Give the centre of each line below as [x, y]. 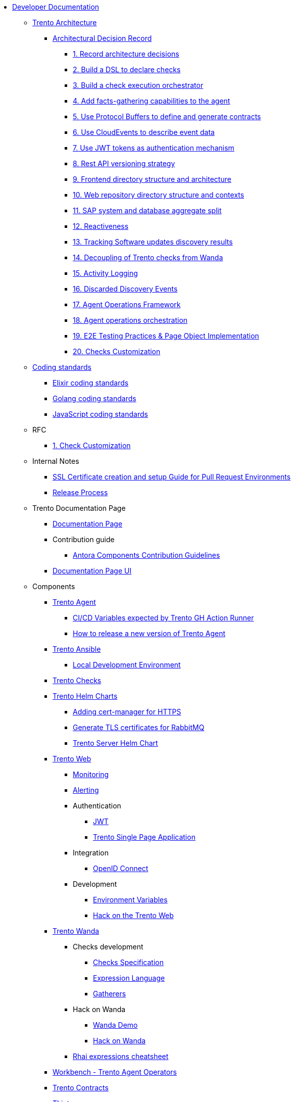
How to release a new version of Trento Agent [149, 633]
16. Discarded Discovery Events [125, 289]
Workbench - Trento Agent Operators [115, 1072]
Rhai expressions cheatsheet [121, 1056]
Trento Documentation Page [79, 508]
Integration [91, 853]
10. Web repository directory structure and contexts [159, 195]
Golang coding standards [94, 398]
